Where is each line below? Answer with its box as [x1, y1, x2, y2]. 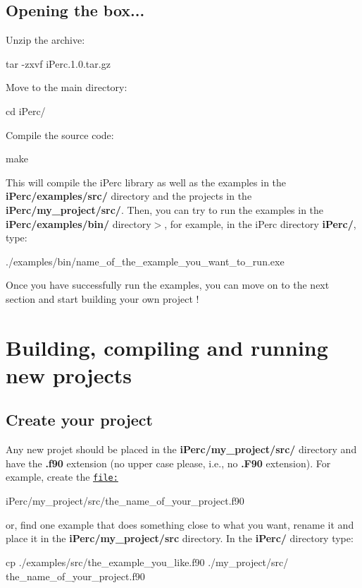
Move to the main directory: [6, 80, 127, 95]
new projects [6, 360, 132, 389]
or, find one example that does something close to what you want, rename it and [6, 517, 354, 532]
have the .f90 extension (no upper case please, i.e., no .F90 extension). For [6, 455, 331, 470]
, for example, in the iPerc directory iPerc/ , [164, 216, 356, 231]
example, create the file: [6, 469, 118, 484]
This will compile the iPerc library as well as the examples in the [6, 174, 287, 189]
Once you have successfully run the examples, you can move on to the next [6, 277, 330, 292]
